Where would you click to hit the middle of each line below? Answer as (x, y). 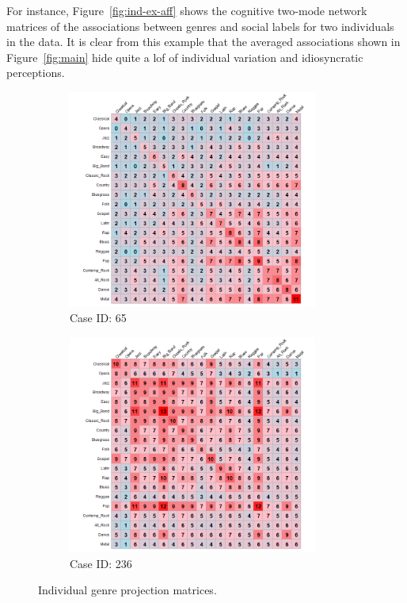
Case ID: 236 (101, 563)
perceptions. (36, 73)
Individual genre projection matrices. (127, 590)
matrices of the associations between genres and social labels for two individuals (200, 26)
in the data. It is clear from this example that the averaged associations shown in (203, 42)
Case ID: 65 (98, 318)
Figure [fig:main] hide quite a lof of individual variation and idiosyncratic (185, 57)
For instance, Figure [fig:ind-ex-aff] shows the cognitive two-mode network (187, 10)
